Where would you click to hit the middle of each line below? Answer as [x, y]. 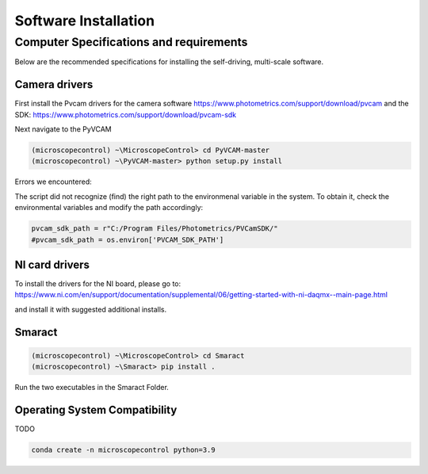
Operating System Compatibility [96, 410]
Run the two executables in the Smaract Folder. [92, 388]
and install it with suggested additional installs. [90, 309]
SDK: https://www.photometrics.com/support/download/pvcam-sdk [126, 114]
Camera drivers [54, 84]
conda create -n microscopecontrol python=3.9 [123, 450]
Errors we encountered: [53, 182]
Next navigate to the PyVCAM [63, 129]
